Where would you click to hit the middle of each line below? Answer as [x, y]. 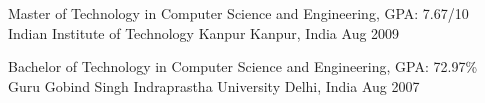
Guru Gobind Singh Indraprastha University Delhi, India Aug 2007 [214, 85]
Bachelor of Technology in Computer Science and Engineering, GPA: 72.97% [243, 66]
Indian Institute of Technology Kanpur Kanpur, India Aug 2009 [204, 32]
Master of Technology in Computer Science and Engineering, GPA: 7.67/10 [238, 13]
